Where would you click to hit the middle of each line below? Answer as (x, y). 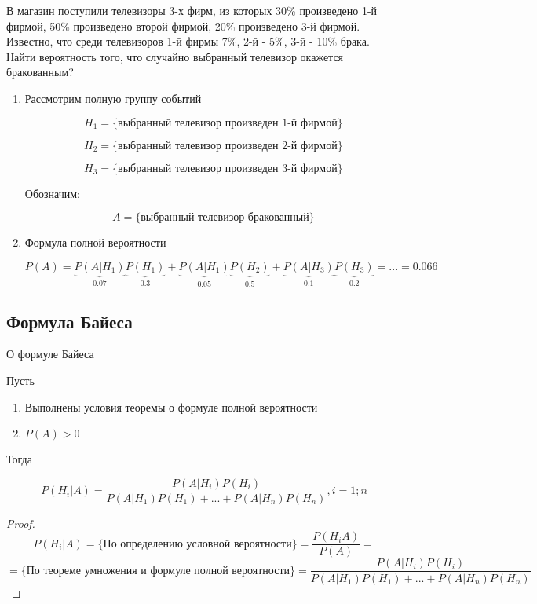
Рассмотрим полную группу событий (113, 98)
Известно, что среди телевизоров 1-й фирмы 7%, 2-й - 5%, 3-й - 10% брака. (188, 41)
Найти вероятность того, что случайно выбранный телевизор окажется (175, 56)
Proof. (21, 523)
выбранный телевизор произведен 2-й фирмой (228, 146)
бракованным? (40, 72)
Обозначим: (52, 193)
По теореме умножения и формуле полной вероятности (158, 571)
